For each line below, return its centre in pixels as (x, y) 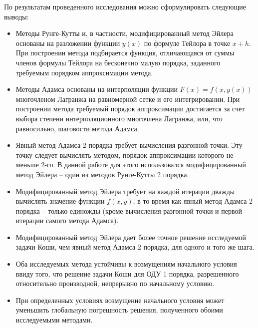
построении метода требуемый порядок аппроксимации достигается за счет (130, 109)
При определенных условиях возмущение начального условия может (120, 300)
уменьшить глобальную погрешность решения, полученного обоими (119, 310)
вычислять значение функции (60, 201)
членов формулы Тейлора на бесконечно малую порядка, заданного (118, 62)
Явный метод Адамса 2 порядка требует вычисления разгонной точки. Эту (129, 145)
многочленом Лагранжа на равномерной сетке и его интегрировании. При (128, 99)
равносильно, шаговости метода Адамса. (77, 128)
